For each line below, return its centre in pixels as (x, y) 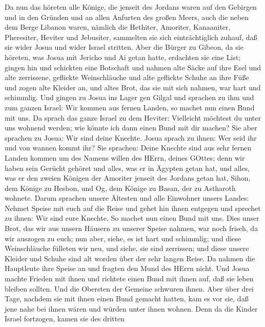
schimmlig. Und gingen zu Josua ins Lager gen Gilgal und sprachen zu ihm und (129, 97)
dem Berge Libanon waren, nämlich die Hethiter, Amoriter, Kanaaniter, (118, 27)
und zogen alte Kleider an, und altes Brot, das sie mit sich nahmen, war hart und (133, 87)
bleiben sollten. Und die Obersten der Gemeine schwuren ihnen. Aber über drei (129, 288)
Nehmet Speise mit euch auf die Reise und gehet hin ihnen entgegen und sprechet (133, 208)
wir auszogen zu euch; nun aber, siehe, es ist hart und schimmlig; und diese (123, 238)
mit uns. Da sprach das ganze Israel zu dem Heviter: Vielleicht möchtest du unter (133, 117)
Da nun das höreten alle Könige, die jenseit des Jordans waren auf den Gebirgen (131, 7)
